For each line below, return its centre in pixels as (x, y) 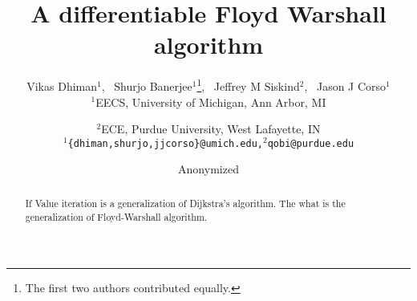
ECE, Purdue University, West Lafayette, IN (211, 129)
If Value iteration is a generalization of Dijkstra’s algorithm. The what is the (185, 203)
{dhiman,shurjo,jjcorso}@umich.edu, (165, 143)
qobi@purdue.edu (311, 143)
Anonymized (208, 169)
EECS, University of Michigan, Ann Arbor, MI (211, 102)
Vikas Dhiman (62, 85)
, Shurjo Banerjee (147, 85)
